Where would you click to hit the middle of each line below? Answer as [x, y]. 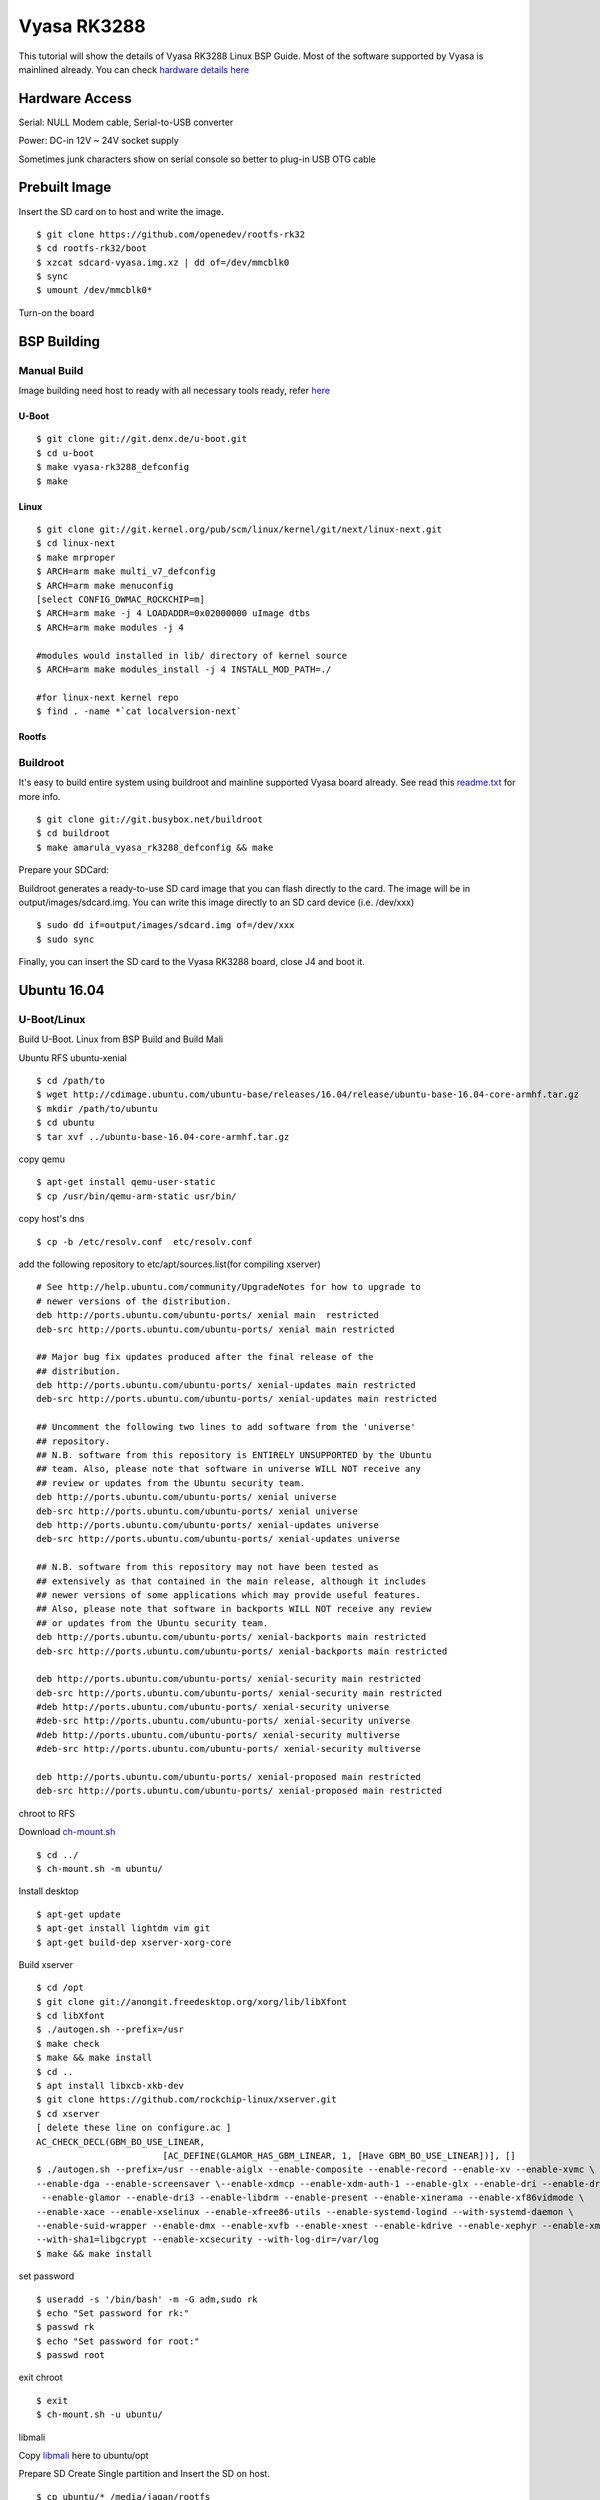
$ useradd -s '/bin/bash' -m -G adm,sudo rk [147, 2299]
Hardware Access [75, 98]
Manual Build [51, 370]
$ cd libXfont [70, 2016]
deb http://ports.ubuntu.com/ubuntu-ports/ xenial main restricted [207, 1315]
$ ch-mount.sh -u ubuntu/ [100, 2414]
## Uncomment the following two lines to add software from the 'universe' [226, 1427]
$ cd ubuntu [65, 1123]
